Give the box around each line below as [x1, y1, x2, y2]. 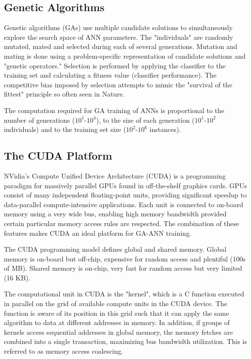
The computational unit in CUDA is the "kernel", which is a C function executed [4, 289, 244, 299]
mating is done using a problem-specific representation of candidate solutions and [4, 50, 246, 61]
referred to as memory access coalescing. [4, 346, 124, 356]
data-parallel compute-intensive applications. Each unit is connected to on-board [4, 199, 244, 209]
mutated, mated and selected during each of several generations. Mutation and [4, 41, 237, 51]
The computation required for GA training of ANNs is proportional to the [4, 105, 224, 115]
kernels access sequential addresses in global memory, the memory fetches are [4, 326, 233, 337]
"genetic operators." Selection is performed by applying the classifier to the [4, 60, 226, 70]
